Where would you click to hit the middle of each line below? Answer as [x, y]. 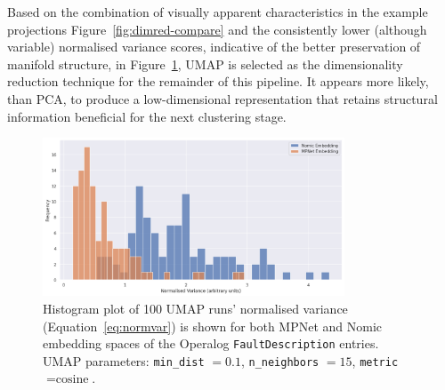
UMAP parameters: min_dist [124, 360]
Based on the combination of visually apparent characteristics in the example [218, 12]
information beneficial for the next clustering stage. [147, 116]
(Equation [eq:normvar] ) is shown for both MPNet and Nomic [213, 326]
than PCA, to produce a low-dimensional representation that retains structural [222, 98]
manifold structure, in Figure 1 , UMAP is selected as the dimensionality [205, 64]
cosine [72, 380]
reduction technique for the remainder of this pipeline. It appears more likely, [218, 81]
